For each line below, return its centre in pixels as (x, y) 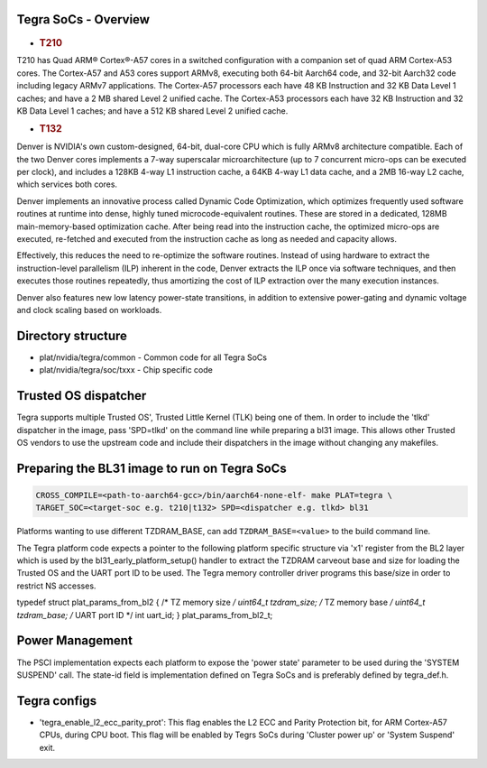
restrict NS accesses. (56, 586)
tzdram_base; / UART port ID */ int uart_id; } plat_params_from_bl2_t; (145, 615)
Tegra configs (57, 701)
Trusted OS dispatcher (82, 396)
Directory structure (72, 335)
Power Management (74, 641)
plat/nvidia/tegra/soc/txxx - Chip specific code (126, 370)
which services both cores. (67, 184)
